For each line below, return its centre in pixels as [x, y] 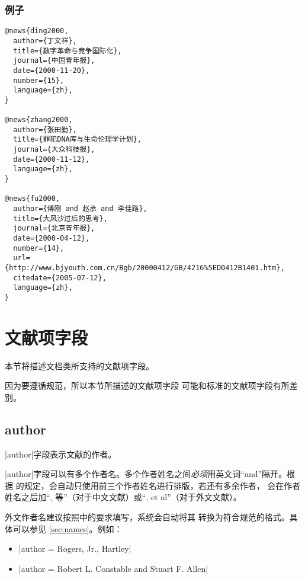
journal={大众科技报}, [54, 150]
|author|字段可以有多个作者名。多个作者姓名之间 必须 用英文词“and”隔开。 [146, 474]
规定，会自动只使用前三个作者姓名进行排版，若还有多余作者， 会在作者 [162, 485]
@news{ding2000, [37, 31]
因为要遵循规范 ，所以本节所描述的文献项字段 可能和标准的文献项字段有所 [147, 386]
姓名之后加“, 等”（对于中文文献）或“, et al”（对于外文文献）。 [123, 497]
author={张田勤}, [45, 129]
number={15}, [39, 80]
